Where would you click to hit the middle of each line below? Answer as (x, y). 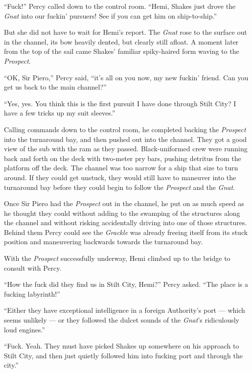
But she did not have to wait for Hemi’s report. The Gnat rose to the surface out (126, 32)
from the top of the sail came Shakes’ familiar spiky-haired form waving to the (122, 51)
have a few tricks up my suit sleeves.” (60, 113)
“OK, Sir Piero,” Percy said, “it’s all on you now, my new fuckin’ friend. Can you (126, 77)
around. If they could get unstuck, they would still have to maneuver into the (120, 177)
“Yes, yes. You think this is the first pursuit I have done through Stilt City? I (120, 103)
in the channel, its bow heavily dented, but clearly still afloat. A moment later (121, 41)
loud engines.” (25, 329)
